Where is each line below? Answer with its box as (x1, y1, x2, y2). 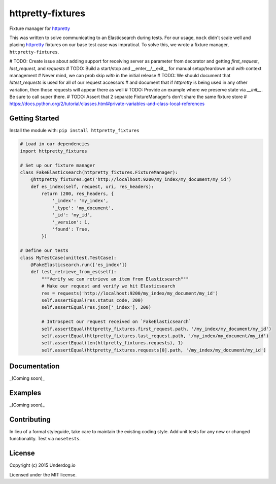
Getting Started (9, 114, 59, 123)
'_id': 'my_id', (52, 212, 93, 218)
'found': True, (52, 227, 90, 232)
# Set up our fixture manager (20, 163, 95, 168)
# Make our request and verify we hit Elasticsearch (41, 283, 176, 289)
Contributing (9, 415, 51, 424)
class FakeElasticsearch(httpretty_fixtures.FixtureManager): (20, 169, 178, 175)
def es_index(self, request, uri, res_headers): (30, 183, 154, 189)
